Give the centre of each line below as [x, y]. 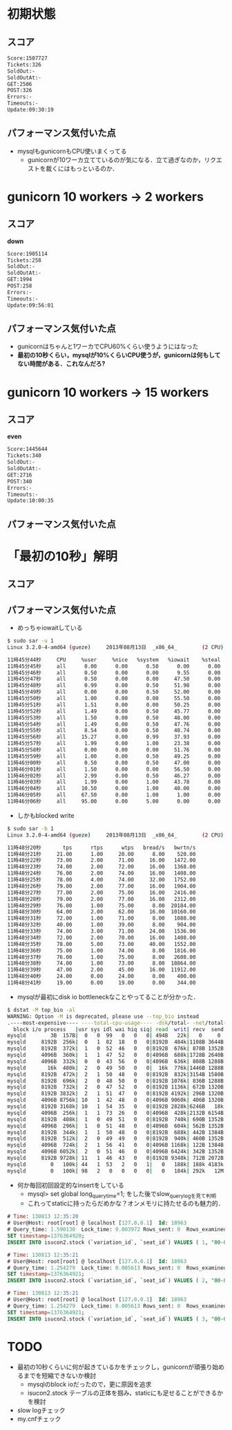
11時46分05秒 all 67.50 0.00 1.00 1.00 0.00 [114, 795]
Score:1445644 [28, 449]
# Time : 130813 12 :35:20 [43, 1217]
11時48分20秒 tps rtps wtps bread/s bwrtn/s [101, 848]
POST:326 [20, 91]
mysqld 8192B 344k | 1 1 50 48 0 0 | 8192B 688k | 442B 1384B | [117, 1132]
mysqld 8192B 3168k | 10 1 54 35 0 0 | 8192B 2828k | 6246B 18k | [117, 1107]
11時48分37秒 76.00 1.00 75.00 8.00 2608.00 [101, 957]
